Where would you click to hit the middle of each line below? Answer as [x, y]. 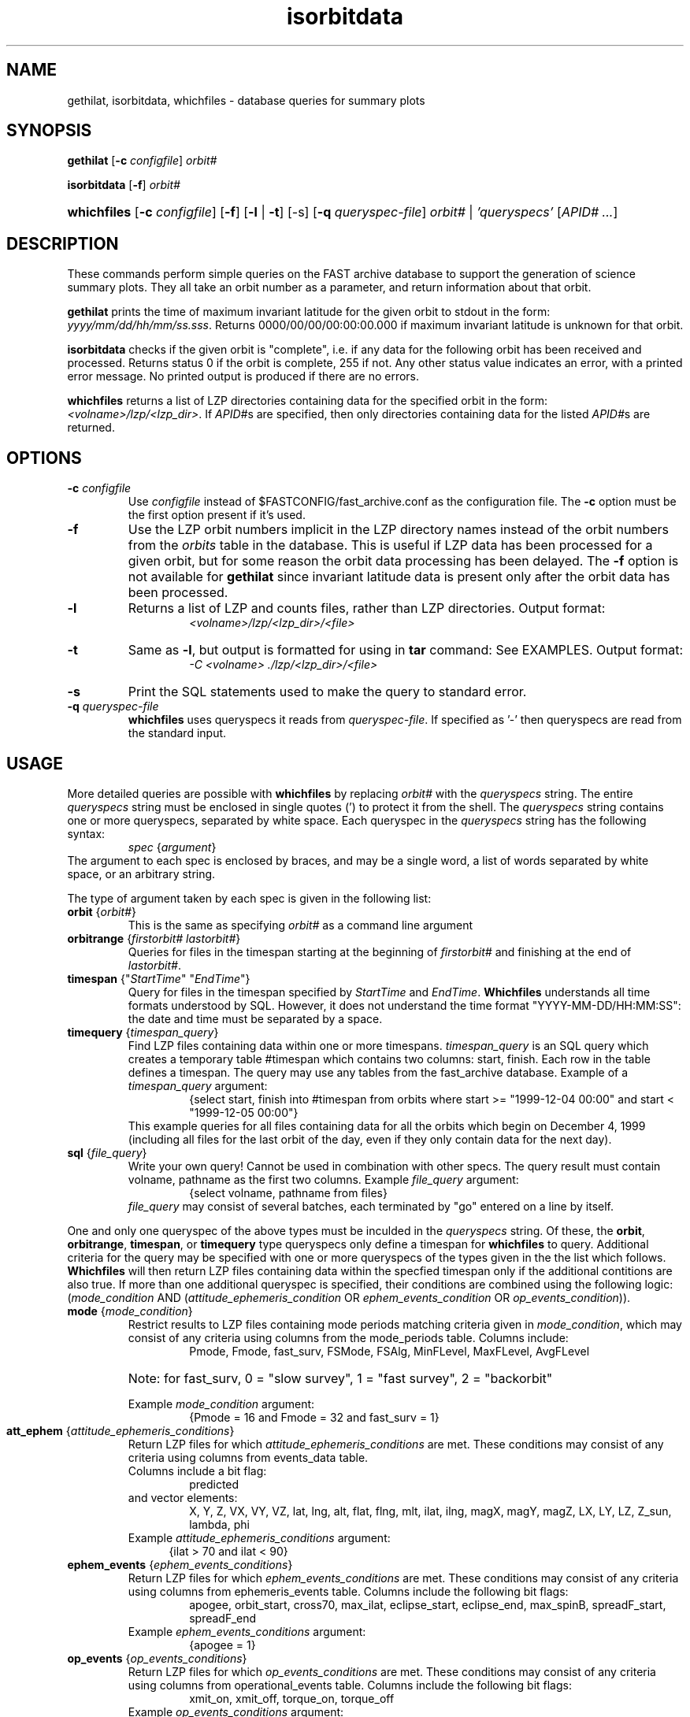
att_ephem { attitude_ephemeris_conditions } [121, 1430]
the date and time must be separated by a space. [255, 1018]
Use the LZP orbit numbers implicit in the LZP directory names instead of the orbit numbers [398, 530]
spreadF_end [223, 1618]
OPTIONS [44, 458]
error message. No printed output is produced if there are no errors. [243, 376]
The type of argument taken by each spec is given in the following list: [249, 898]
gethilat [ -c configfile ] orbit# [142, 161]
